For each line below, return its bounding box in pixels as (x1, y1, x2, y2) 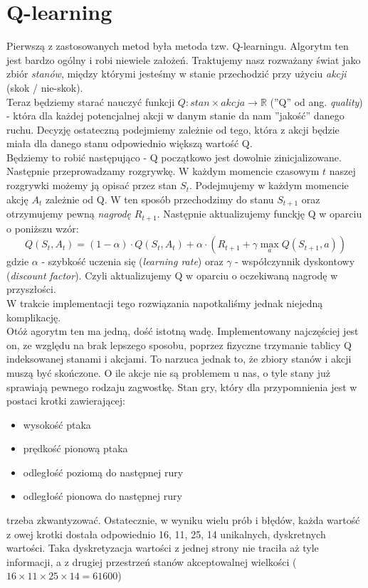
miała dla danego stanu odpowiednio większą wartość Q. (6, 136, 253, 151)
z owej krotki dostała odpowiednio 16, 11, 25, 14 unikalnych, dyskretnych (6, 526, 326, 541)
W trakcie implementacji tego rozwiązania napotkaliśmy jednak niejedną (6, 295, 323, 310)
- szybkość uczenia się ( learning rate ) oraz (41, 254, 224, 269)
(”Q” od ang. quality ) (270, 94, 363, 109)
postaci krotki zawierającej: (6, 393, 125, 408)
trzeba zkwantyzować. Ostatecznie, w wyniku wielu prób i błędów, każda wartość (6, 513, 360, 528)
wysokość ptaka (23, 417, 91, 432)
